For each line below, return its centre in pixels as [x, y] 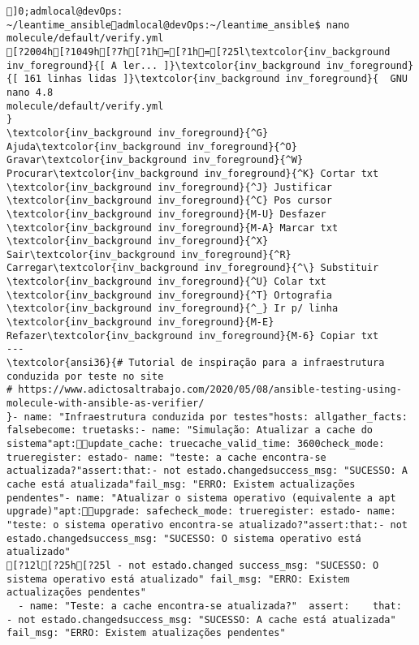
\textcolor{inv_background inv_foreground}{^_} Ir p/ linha [173, 309]
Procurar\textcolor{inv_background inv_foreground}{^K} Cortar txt [193, 173]
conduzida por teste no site [85, 376]
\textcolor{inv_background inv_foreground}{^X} [138, 241]
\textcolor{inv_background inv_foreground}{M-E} [140, 322]
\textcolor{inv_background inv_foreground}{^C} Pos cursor [169, 201]
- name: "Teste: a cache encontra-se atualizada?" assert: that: [210, 606]
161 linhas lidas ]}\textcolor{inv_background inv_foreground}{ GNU [216, 79]
